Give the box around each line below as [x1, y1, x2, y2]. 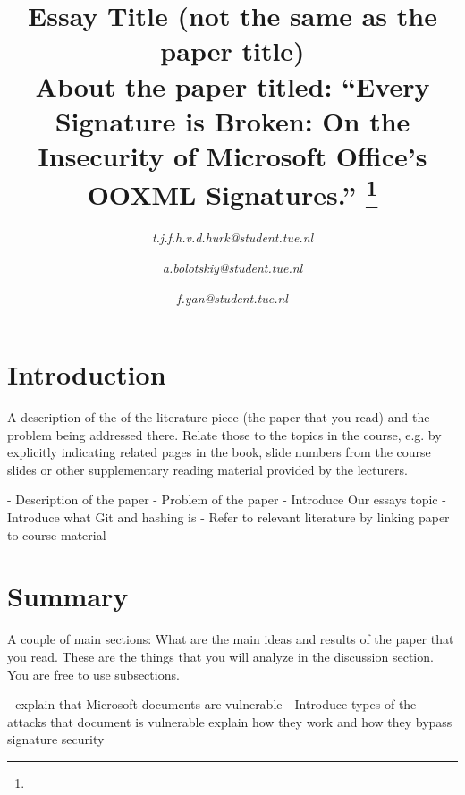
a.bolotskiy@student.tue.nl [162, 258, 303, 276]
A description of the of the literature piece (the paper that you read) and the [7, 408, 430, 427]
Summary [7, 578, 129, 614]
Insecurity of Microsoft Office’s [38, 137, 427, 173]
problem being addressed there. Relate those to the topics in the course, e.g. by [7, 425, 442, 444]
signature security [7, 730, 105, 748]
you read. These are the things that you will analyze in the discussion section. [7, 647, 434, 665]
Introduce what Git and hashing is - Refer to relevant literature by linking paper [7, 508, 450, 527]
